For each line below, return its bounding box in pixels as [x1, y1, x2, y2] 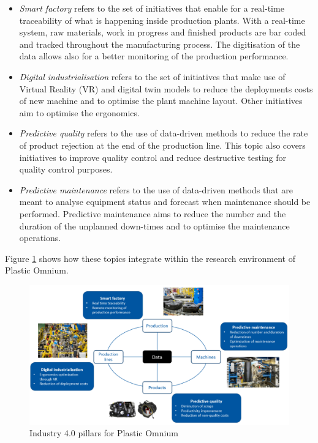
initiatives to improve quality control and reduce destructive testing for [19, 151, 287, 163]
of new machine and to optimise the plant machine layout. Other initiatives [19, 94, 303, 107]
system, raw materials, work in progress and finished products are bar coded [19, 26, 306, 39]
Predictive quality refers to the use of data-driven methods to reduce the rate [19, 127, 308, 140]
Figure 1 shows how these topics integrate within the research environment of [5, 251, 296, 264]
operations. [19, 231, 61, 244]
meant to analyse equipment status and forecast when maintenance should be [19, 195, 311, 208]
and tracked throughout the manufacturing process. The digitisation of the [19, 37, 300, 50]
